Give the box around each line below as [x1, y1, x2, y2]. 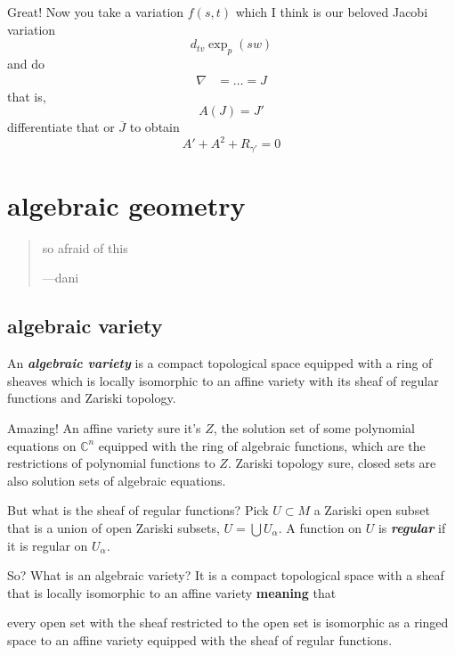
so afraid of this [42, 238, 128, 257]
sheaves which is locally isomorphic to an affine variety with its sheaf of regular [7, 371, 439, 389]
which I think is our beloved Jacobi [235, 3, 428, 20]
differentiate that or [7, 118, 115, 136]
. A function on [278, 519, 362, 537]
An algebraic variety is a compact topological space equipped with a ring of [7, 354, 433, 373]
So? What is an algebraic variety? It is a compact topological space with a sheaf [7, 566, 444, 585]
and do [7, 53, 45, 72]
